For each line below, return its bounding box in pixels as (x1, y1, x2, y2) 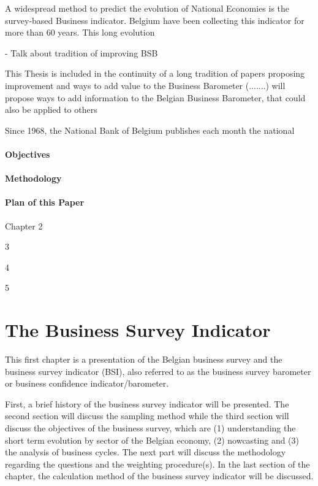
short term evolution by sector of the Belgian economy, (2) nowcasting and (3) (5, 433, 300, 446)
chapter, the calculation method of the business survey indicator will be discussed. (5, 469, 314, 482)
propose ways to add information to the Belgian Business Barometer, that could (5, 91, 306, 104)
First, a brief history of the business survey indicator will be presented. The (5, 397, 289, 410)
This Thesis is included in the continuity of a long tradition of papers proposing (5, 67, 305, 80)
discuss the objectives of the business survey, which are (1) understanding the (5, 421, 296, 434)
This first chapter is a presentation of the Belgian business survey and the (5, 353, 282, 366)
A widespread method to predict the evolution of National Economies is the (5, 2, 290, 14)
